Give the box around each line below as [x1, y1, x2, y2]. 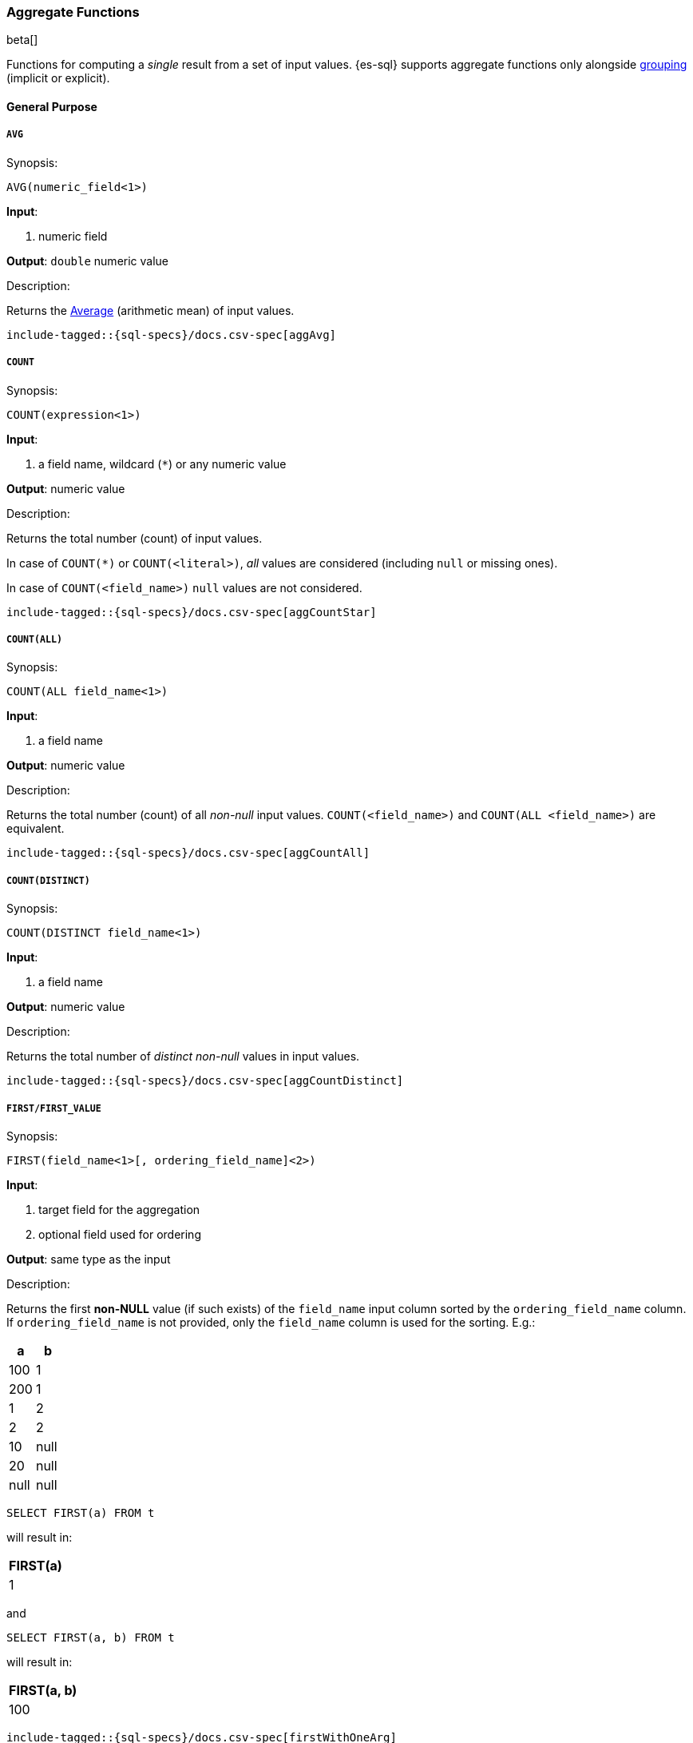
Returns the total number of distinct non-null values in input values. [6, 1049, 360, 1064]
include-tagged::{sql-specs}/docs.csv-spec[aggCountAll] [6, 846, 370, 860]
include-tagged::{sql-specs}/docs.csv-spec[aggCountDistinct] [6, 1074, 404, 1088]
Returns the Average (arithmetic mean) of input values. [6, 303, 295, 317]
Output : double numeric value [6, 253, 169, 268]
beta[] [6, 33, 38, 47]
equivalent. [6, 822, 65, 836]
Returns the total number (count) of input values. [6, 531, 263, 545]
